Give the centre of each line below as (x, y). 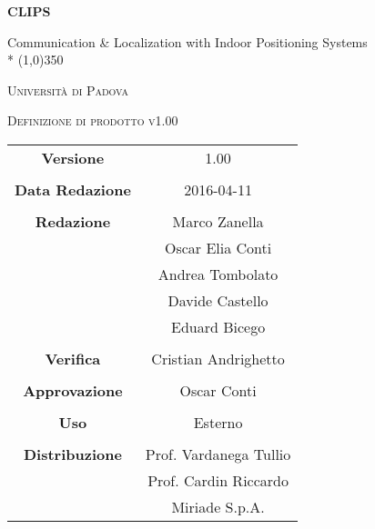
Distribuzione (72, 454)
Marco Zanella (218, 221)
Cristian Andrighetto (218, 358)
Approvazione (73, 390)
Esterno (218, 422)
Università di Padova (68, 90)
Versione (73, 157)
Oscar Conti (218, 390)
